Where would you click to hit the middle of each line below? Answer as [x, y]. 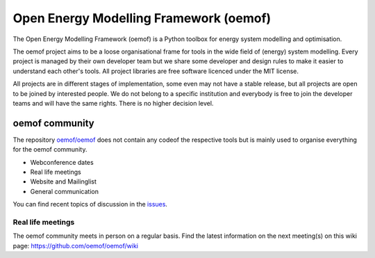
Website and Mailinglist [64, 182]
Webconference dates [62, 162]
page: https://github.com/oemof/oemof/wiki [76, 245]
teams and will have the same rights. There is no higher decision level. [113, 103]
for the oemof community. [50, 150]
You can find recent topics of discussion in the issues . [90, 204]
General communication [64, 191]
